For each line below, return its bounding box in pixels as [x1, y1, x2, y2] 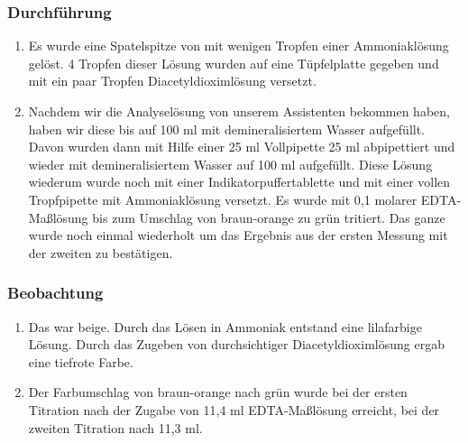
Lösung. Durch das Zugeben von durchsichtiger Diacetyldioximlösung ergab [28, 335, 445, 354]
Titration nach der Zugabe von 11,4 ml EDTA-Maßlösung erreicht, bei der [28, 400, 440, 419]
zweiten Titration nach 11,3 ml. [28, 418, 203, 437]
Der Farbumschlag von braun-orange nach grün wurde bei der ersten [28, 383, 408, 401]
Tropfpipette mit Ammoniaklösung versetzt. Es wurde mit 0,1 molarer [28, 189, 418, 208]
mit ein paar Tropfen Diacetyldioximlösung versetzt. [28, 71, 317, 90]
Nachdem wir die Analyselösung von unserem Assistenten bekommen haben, [28, 102, 450, 120]
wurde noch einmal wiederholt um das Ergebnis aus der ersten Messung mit [28, 226, 448, 245]
